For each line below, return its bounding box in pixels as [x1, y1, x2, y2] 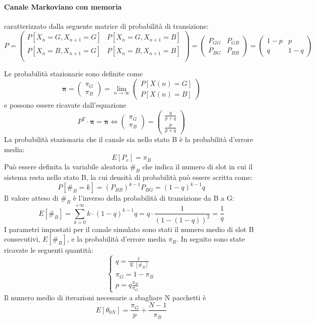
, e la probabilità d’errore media [67, 234, 166, 244]
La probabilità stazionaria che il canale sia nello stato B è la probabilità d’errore [4, 134, 253, 145]
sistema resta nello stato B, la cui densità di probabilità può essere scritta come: [4, 172, 253, 182]
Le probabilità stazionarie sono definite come [4, 68, 143, 78]
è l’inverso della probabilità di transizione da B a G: [73, 193, 235, 203]
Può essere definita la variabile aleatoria [4, 161, 128, 172]
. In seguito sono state [176, 234, 245, 244]
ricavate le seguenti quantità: [4, 245, 94, 255]
